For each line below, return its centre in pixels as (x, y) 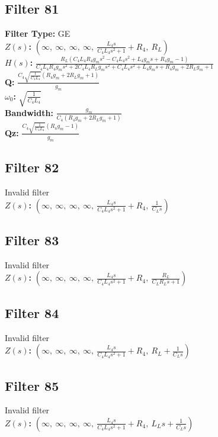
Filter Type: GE (38, 33)
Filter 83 (32, 240)
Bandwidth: (29, 112)
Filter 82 (32, 167)
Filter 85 (32, 385)
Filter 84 (32, 312)
